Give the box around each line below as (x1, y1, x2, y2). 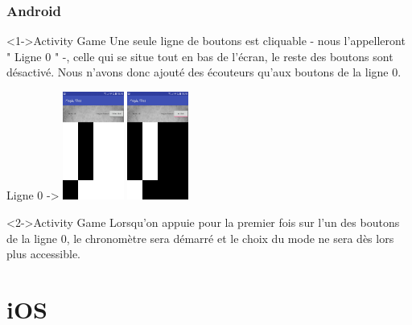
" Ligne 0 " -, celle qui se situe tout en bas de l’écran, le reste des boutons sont (6, 47, 393, 64)
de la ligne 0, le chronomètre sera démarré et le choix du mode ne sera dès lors (6, 229, 394, 246)
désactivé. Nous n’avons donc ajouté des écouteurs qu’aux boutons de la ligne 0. (6, 64, 402, 80)
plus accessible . (6, 245, 81, 262)
